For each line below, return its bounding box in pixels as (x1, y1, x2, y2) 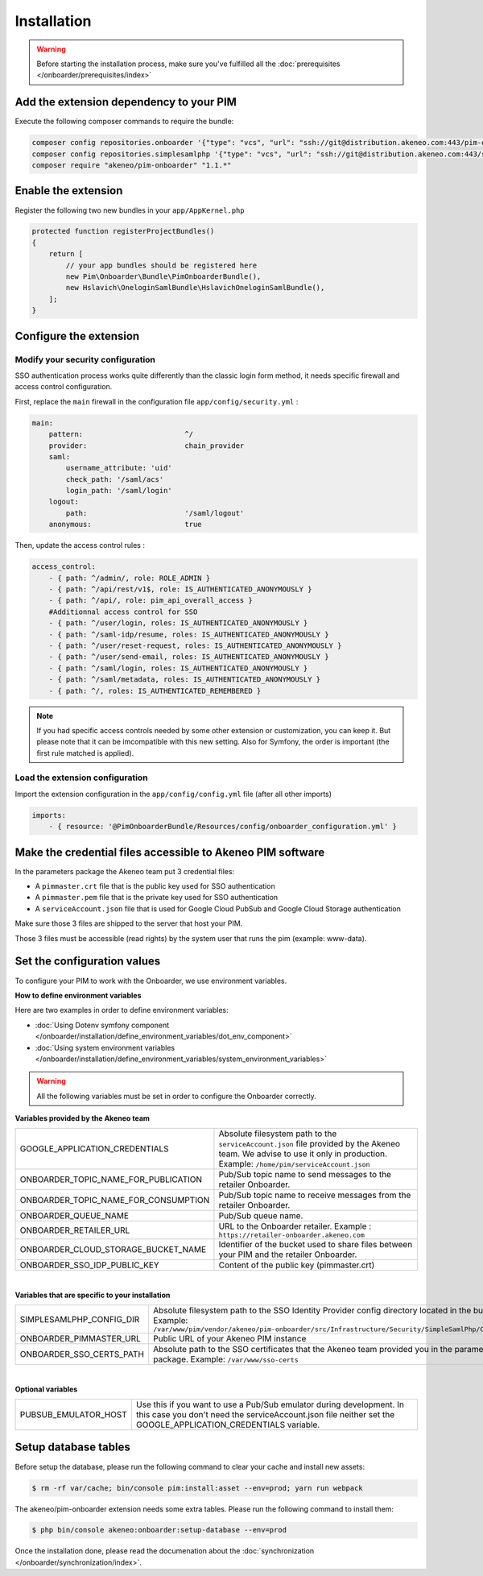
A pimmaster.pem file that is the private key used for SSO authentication (35, 893, 279, 902)
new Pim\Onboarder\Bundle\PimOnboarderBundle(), (65, 272, 262, 281)
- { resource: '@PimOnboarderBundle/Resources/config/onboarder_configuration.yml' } (48, 822, 398, 832)
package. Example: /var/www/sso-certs (153, 1354, 299, 1365)
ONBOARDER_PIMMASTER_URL (19, 1333, 141, 1345)
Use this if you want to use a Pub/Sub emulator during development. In (135, 1399, 404, 1410)
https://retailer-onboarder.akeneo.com (218, 1231, 365, 1240)
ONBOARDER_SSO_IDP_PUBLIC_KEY (19, 1259, 160, 1271)
